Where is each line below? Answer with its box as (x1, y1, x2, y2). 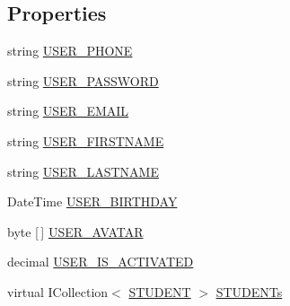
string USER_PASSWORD (7, 71, 159, 90)
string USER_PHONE (7, 41, 133, 60)
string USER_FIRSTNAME (7, 131, 164, 150)
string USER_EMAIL (7, 101, 129, 120)
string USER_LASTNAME (7, 162, 159, 180)
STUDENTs (215, 282, 283, 301)
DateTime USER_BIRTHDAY (7, 192, 178, 211)
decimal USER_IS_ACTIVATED (7, 252, 194, 271)
